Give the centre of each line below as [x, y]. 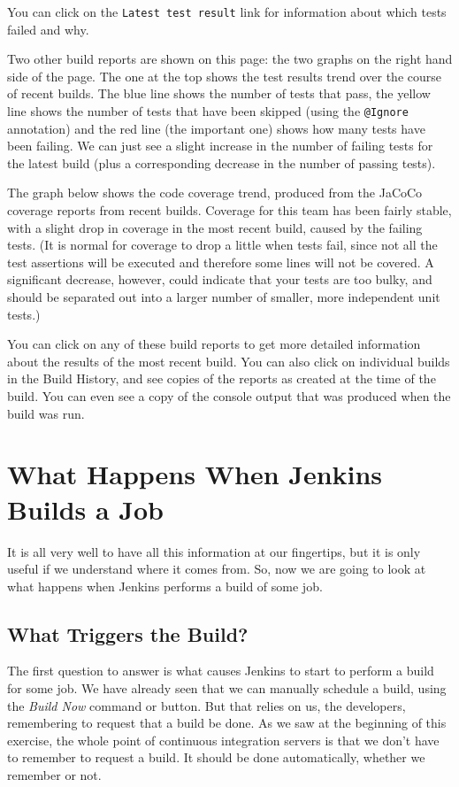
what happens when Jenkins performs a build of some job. [165, 586]
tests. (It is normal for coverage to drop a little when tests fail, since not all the [222, 245]
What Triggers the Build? [128, 633]
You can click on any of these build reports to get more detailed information [214, 344]
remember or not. [54, 775]
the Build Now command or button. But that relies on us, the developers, [207, 705]
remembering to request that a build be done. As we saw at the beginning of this [227, 723]
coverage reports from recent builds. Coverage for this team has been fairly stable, [229, 210]
